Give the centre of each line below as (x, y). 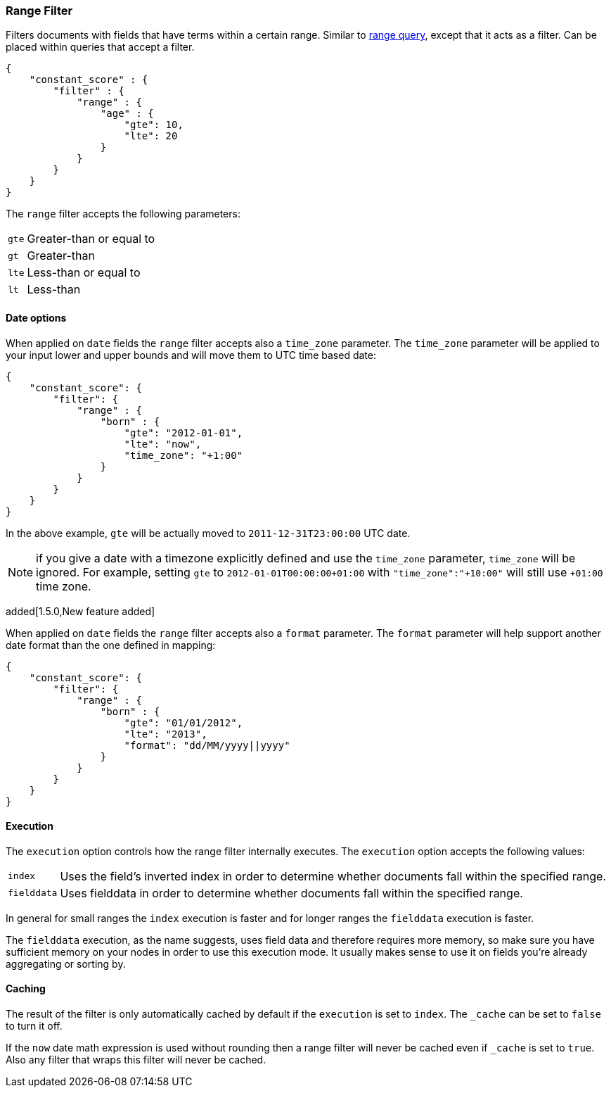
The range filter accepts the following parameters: (123, 214)
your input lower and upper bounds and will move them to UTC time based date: (191, 355)
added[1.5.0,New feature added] (81, 611)
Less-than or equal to (84, 273)
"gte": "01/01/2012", (184, 722)
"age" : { (127, 114)
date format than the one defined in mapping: (111, 645)
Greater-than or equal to (91, 239)
